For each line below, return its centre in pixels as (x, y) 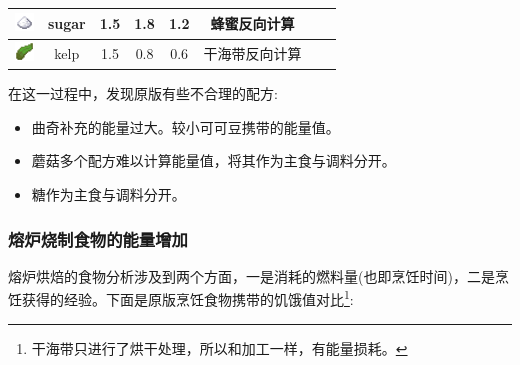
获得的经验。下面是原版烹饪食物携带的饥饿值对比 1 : (187, 298)
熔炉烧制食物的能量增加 (98, 238)
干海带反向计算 (252, 53)
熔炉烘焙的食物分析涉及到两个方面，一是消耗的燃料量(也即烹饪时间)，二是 (251, 275)
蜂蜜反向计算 (252, 23)
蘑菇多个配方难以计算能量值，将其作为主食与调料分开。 (213, 160)
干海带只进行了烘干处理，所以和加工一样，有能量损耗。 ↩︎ (219, 347)
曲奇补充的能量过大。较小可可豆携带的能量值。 (185, 126)
